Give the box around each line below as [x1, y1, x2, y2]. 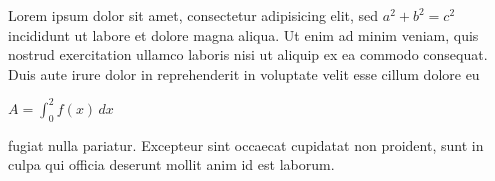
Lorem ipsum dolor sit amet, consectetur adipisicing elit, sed [8, 5, 379, 25]
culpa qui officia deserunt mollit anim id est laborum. [8, 154, 335, 175]
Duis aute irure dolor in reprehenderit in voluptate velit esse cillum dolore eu [8, 63, 480, 84]
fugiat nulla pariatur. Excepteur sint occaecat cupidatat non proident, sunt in [8, 134, 484, 155]
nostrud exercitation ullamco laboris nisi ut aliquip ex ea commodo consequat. [8, 44, 488, 65]
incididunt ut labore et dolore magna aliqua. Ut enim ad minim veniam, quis [8, 24, 479, 45]
